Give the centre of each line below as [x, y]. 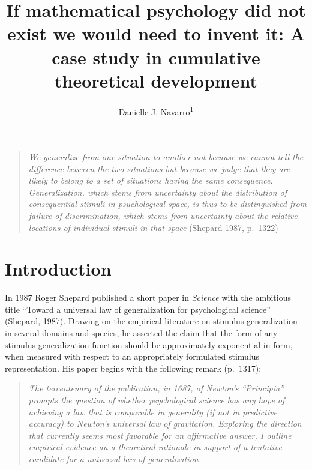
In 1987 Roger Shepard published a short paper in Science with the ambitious [148, 297]
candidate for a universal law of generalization [113, 458]
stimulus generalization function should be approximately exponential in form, [149, 344]
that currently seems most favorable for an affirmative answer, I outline [160, 435]
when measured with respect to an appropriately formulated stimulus [132, 356]
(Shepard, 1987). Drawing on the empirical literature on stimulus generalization [151, 321]
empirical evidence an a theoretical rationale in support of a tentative [155, 447]
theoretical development [156, 80]
